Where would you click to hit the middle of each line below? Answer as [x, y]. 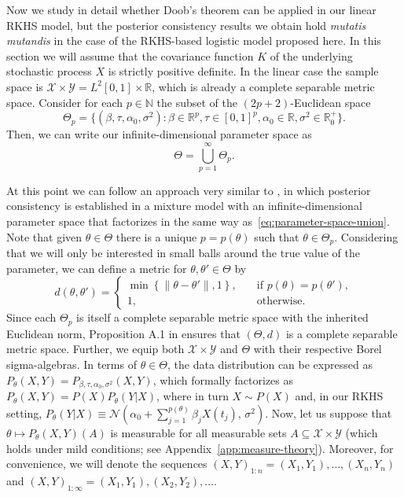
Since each [31, 317]
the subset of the [197, 102]
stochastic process [49, 71]
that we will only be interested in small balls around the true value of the [183, 253]
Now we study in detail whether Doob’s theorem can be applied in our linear [191, 9]
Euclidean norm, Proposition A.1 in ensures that [123, 333]
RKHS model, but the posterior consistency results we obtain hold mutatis [186, 25]
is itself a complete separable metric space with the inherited [222, 317]
